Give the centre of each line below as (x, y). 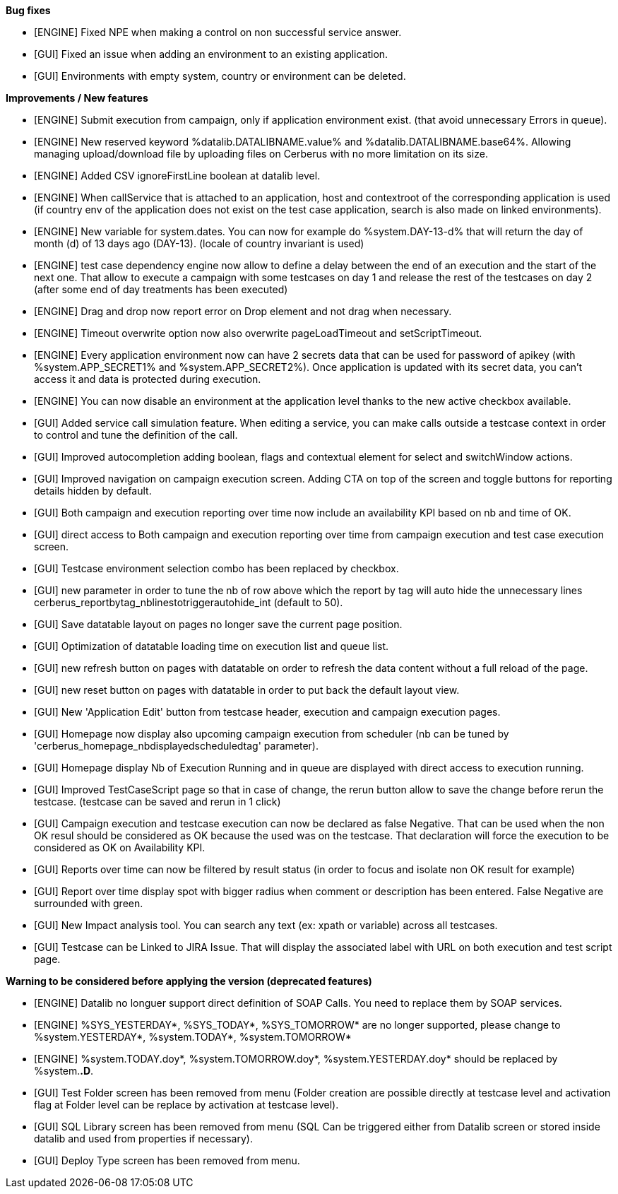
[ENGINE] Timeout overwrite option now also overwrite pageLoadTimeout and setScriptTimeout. (258, 333)
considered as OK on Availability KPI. (120, 847)
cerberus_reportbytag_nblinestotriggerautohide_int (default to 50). (189, 602)
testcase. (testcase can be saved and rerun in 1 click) (158, 802)
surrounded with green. (89, 903)
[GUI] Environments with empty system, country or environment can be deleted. (220, 76)
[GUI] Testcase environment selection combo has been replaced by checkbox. (216, 568)
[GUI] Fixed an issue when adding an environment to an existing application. (211, 54)
